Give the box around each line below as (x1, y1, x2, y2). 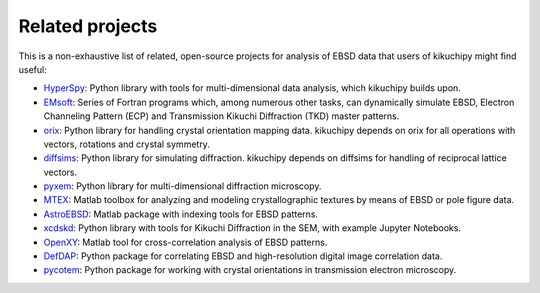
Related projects (18, 15, 158, 37)
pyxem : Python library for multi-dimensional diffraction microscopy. (43, 180, 322, 192)
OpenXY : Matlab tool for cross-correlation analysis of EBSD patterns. (43, 236, 328, 248)
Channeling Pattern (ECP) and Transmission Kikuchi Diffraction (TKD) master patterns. (43, 110, 400, 122)
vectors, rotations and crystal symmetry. (43, 138, 210, 150)
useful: (18, 63, 47, 75)
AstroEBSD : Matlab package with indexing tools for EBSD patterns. (43, 208, 319, 220)
